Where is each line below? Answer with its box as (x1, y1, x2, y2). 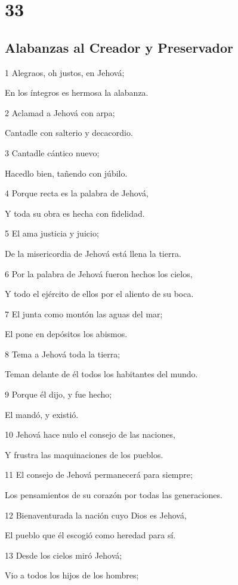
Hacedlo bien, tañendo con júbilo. (5, 166, 128, 179)
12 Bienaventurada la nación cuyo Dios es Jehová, (5, 508, 187, 521)
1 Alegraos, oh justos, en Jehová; (5, 66, 125, 78)
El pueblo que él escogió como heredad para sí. (5, 529, 176, 541)
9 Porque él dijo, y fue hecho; (5, 388, 112, 401)
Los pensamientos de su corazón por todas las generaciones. (5, 489, 222, 501)
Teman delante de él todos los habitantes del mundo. (5, 368, 198, 380)
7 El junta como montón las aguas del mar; (5, 307, 163, 320)
